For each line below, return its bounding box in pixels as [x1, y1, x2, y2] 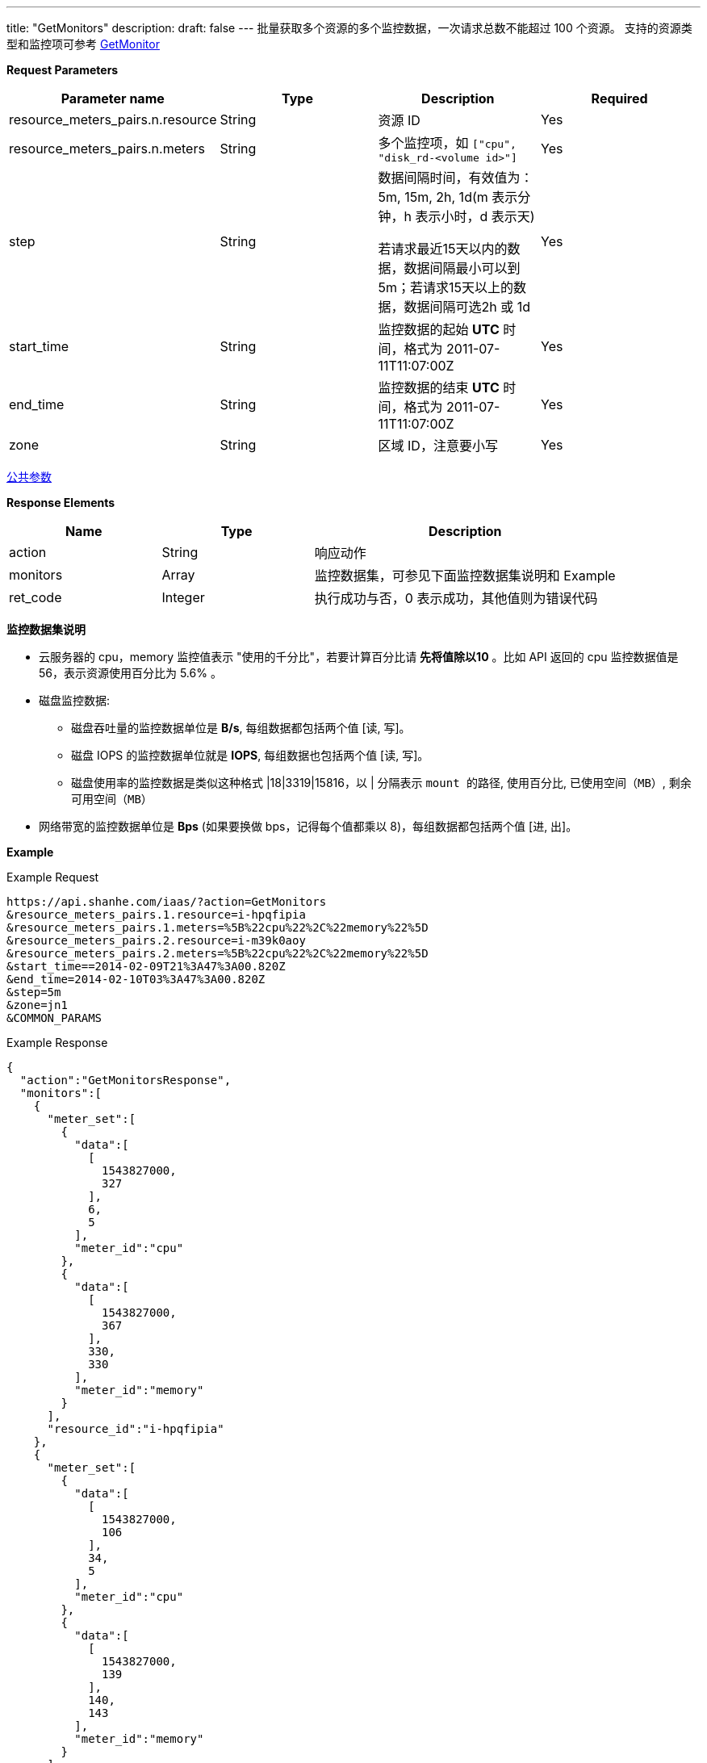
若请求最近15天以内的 [378, 241, 508, 257]
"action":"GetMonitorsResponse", [19, 1074, 232, 1087]
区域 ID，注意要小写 [378, 438, 498, 454]
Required [591, 90, 648, 107]
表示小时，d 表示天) [415, 208, 535, 224]
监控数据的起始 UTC [378, 321, 500, 337]
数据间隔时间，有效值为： [378, 170, 533, 186]
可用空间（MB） [71, 793, 153, 806]
